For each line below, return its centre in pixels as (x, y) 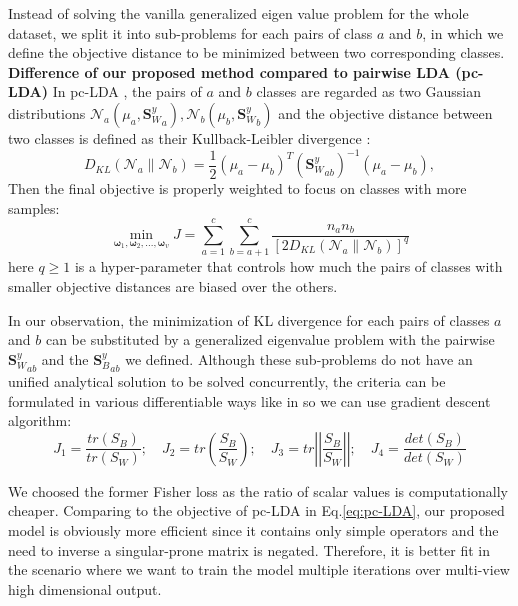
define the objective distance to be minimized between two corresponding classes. (256, 52)
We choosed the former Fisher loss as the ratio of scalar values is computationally (258, 490)
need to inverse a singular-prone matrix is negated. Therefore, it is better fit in (249, 549)
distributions (47, 112)
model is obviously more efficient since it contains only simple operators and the (253, 529)
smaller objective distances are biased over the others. (173, 285)
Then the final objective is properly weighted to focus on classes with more (237, 188)
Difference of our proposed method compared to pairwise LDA (229, 71)
